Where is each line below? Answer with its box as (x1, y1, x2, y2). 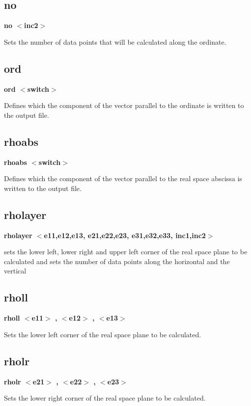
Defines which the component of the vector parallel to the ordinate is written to (4, 100, 244, 110)
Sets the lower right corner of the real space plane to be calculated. (4, 393, 206, 403)
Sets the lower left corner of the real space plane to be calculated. (4, 329, 201, 339)
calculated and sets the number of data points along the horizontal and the (4, 256, 230, 266)
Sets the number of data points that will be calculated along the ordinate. (4, 36, 226, 47)
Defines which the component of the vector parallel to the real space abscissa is (4, 173, 242, 184)
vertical (4, 266, 27, 276)
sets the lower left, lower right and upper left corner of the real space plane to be (4, 246, 248, 257)
